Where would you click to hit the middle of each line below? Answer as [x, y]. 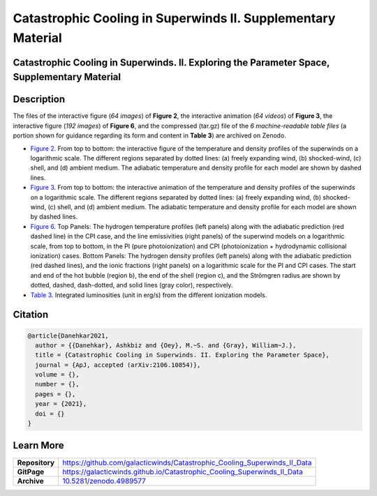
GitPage [31, 472]
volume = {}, [57, 375]
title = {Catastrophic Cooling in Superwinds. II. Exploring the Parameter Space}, [182, 355]
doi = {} [50, 414]
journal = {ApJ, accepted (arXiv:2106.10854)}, [118, 365]
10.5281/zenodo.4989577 [104, 481]
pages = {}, [56, 394]
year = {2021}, [61, 404]
